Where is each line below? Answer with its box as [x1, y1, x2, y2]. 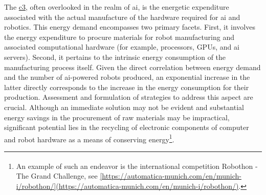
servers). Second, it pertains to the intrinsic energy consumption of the [4, 51, 226, 62]
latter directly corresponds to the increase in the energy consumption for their [4, 81, 249, 92]
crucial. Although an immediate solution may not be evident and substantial [4, 101, 244, 112]
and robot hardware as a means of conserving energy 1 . [4, 132, 174, 144]
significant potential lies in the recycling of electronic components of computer [4, 122, 249, 133]
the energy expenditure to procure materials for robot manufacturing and [4, 31, 235, 42]
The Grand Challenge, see [16, 170, 98, 181]
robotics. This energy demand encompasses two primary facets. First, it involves [4, 21, 255, 32]
